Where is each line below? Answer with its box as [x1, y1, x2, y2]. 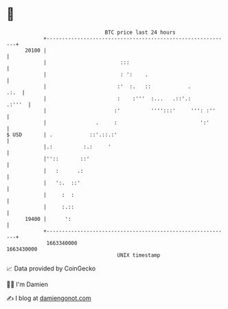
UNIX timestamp [117, 251, 161, 259]
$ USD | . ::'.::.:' [6, 131, 117, 138]
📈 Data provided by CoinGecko [6, 264, 96, 273]
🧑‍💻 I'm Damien [6, 280, 49, 288]
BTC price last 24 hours [104, 29, 176, 36]
